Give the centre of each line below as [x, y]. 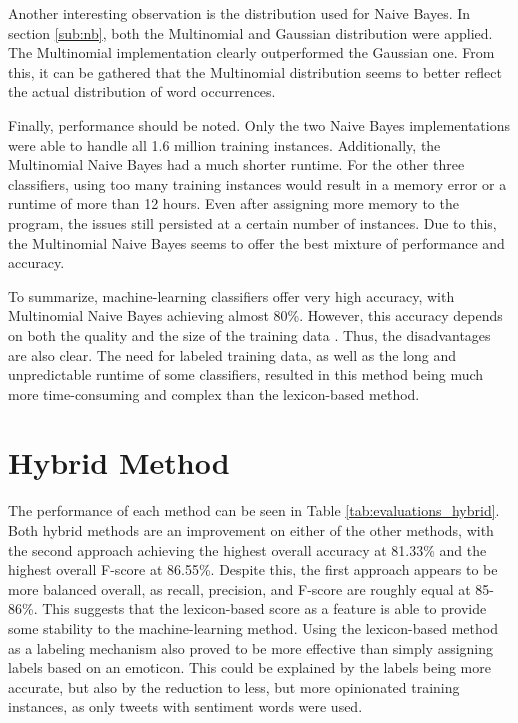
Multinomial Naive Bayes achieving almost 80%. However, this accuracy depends [255, 315]
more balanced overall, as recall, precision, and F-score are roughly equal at [239, 588]
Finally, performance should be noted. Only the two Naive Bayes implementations [259, 124]
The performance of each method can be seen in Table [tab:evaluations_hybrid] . [254, 510]
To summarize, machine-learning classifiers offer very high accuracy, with [231, 295]
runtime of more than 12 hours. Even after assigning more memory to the [233, 203]
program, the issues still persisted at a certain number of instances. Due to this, [252, 222]
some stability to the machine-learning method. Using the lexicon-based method [253, 627]
